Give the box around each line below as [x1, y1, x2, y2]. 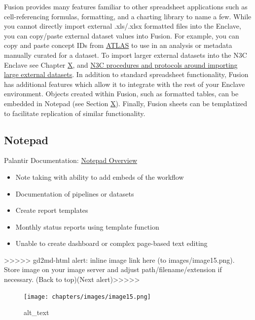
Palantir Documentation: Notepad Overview [4, 155, 138, 165]
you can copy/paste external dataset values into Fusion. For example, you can [4, 30, 239, 40]
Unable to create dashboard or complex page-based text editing [15, 238, 208, 248]
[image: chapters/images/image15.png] [24, 293, 151, 300]
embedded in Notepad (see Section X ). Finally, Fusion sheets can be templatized [4, 98, 248, 108]
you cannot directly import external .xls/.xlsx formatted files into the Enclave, [4, 21, 241, 31]
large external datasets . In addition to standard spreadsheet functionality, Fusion [4, 69, 249, 80]
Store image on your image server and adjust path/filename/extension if [4, 264, 222, 275]
